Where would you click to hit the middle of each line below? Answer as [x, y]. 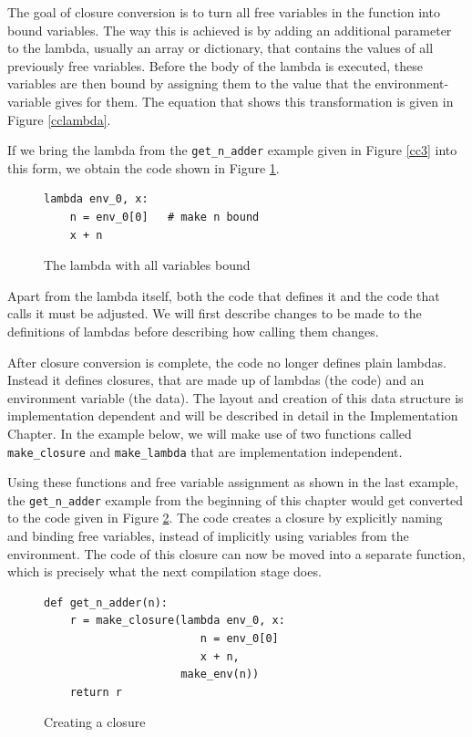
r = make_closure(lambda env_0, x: [177, 621]
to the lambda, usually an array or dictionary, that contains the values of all [221, 48]
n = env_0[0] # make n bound [164, 217]
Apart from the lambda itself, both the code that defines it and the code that [224, 295]
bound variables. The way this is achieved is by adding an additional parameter [230, 30]
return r [96, 692]
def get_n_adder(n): [106, 602]
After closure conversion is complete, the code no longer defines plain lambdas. [227, 362]
